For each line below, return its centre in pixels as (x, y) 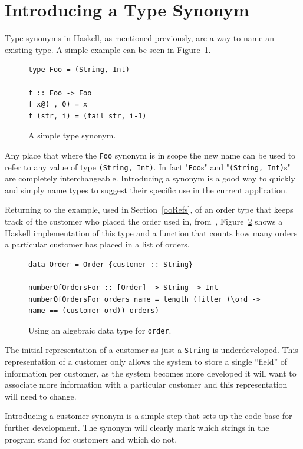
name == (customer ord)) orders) (94, 311)
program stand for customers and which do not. (91, 439)
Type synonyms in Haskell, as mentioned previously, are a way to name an (139, 38)
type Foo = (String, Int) (79, 70)
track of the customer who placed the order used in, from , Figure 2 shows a (144, 221)
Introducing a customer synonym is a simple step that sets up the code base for (149, 416)
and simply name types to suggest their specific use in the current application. (146, 189)
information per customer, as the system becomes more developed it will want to (151, 373)
